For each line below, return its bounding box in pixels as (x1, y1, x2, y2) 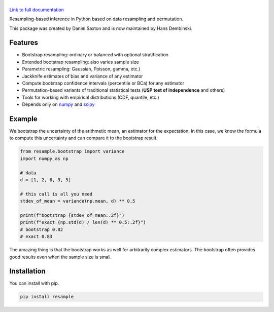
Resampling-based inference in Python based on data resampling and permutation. (9, 16, 184, 22)
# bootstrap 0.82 (20, 226, 63, 232)
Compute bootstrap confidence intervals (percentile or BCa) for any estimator (22, 80, 185, 86)
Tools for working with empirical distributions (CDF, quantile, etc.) (22, 94, 159, 100)
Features (9, 38, 38, 47)
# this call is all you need (20, 191, 93, 197)
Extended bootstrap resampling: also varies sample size (22, 59, 139, 65)
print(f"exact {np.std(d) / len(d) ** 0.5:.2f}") (20, 219, 146, 225)
